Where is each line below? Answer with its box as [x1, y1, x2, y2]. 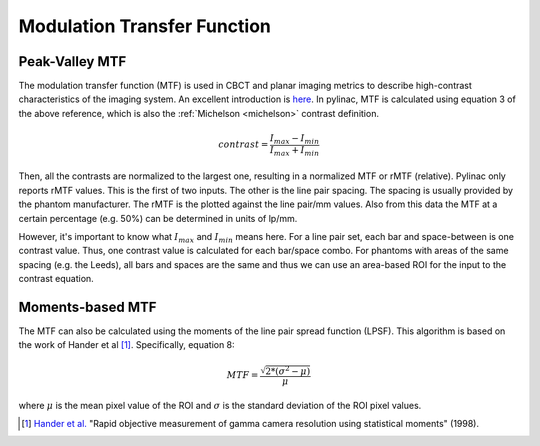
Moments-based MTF [18, 298, 157, 315]
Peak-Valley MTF [18, 53, 127, 70]
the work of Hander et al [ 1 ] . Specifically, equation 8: [18, 339, 235, 351]
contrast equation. [18, 273, 94, 285]
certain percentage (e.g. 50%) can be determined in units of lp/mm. [18, 212, 298, 224]
